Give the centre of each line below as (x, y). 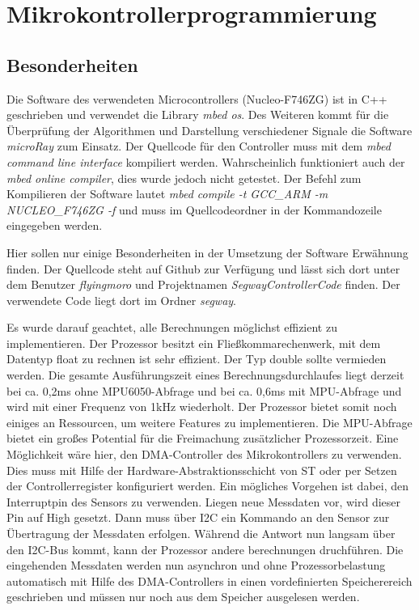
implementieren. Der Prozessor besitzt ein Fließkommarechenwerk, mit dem (194, 343)
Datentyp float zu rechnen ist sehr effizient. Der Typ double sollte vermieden (197, 359)
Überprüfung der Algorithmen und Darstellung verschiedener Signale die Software (209, 130)
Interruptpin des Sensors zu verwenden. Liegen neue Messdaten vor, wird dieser (204, 501)
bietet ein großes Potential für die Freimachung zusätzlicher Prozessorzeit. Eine (203, 438)
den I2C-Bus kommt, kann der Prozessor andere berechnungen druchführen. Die (205, 549)
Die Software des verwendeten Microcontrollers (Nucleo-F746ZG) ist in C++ (197, 98)
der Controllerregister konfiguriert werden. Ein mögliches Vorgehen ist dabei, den (208, 486)
